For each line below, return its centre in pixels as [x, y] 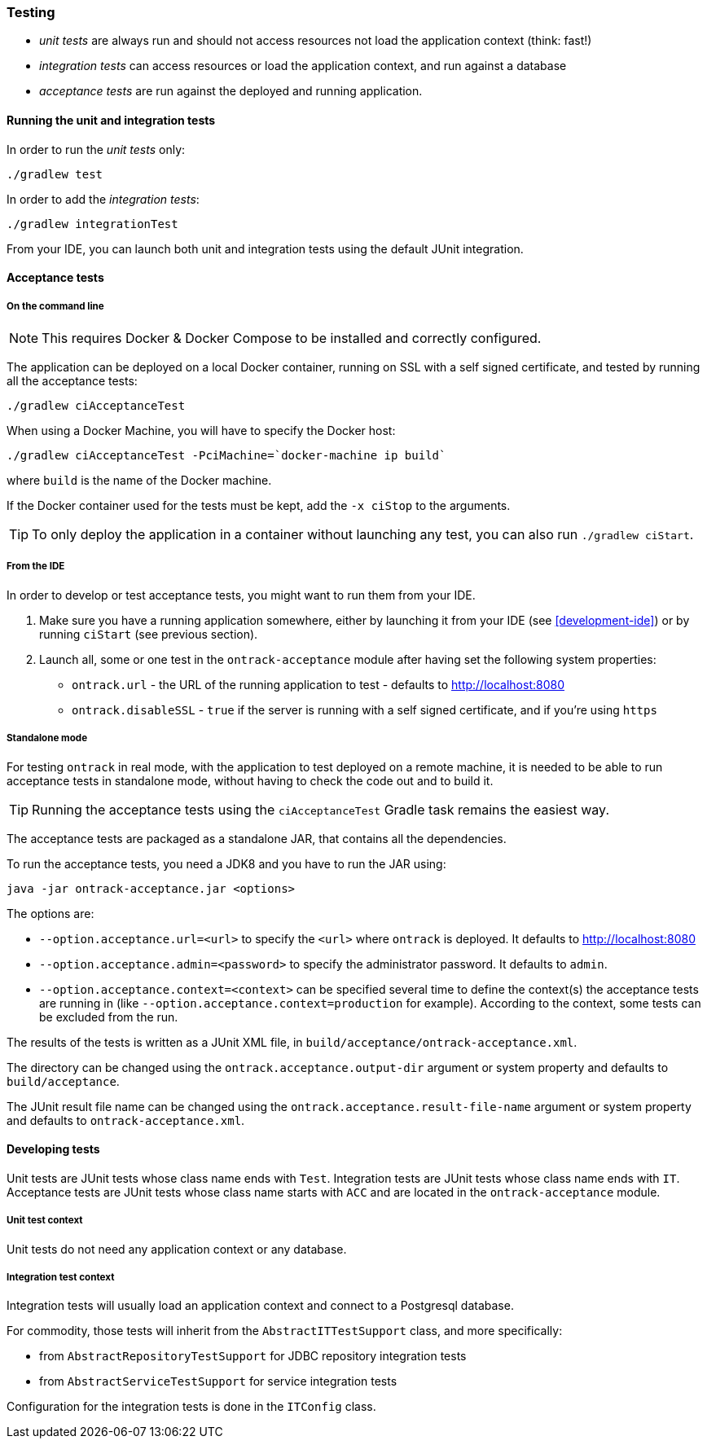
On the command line [55, 306]
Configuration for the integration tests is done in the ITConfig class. [191, 1407]
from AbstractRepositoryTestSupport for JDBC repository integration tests [253, 1356]
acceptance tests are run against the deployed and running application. [231, 91]
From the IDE [36, 567]
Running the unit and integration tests [111, 120]
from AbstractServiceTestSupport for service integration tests [218, 1381]
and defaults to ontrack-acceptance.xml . [126, 1120]
